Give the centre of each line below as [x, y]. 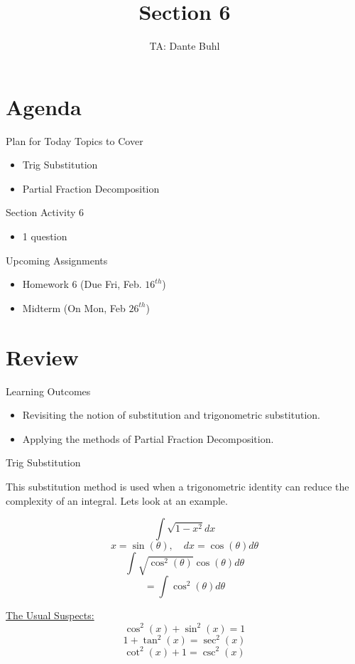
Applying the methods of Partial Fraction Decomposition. [148, 438]
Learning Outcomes [48, 391]
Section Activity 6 [45, 212]
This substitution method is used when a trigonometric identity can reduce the [177, 486]
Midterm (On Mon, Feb [74, 307]
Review [42, 357]
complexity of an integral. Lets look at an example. [117, 500]
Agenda [44, 106]
